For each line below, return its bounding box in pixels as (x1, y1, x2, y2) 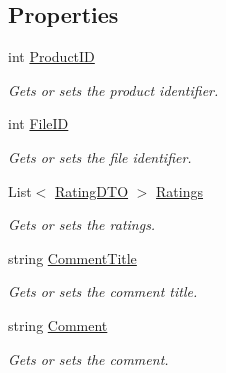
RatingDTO (54, 180, 129, 201)
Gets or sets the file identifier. (8, 146, 192, 167)
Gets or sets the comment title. (8, 281, 198, 302)
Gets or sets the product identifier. (8, 79, 219, 100)
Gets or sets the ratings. (8, 214, 156, 235)
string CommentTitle (8, 247, 137, 268)
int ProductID (8, 46, 95, 67)
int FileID (8, 113, 69, 134)
